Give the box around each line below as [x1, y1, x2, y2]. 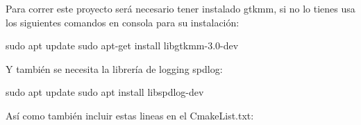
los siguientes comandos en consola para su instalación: [6, 15, 240, 29]
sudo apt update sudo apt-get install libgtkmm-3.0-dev [6, 38, 239, 53]
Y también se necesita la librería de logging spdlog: [6, 61, 223, 76]
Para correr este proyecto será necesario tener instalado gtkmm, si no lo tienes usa [6, 1, 355, 15]
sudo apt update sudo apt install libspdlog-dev [6, 85, 204, 99]
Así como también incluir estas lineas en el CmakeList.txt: [6, 108, 254, 122]
